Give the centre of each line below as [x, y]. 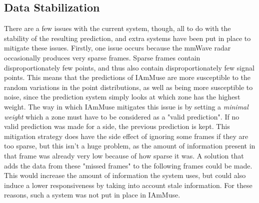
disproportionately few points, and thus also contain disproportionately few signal [129, 67]
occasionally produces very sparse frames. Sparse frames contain [102, 57]
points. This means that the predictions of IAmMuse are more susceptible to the [127, 77]
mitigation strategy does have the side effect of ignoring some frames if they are [126, 136]
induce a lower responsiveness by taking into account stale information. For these [128, 185]
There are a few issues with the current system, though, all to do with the [117, 28]
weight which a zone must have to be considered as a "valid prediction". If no [122, 116]
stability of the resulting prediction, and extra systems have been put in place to [127, 38]
